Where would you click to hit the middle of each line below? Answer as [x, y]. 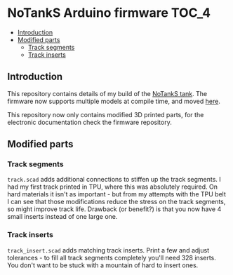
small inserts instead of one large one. [62, 217]
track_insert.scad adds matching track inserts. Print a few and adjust [108, 250]
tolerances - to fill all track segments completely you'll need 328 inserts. [112, 257]
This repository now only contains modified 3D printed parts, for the [106, 114]
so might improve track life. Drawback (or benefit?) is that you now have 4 [114, 209]
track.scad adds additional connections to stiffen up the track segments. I [114, 180]
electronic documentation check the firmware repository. [89, 122]
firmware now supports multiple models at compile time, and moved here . [114, 101]
